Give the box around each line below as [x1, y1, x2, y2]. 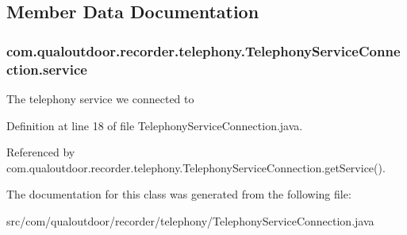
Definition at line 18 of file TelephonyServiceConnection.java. [6, 117, 303, 133]
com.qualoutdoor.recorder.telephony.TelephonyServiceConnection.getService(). [6, 159, 386, 175]
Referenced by [6, 144, 75, 160]
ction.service [6, 59, 87, 79]
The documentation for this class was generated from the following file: [6, 186, 351, 202]
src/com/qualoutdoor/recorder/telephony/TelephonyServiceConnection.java [6, 212, 374, 229]
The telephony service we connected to [6, 90, 194, 106]
